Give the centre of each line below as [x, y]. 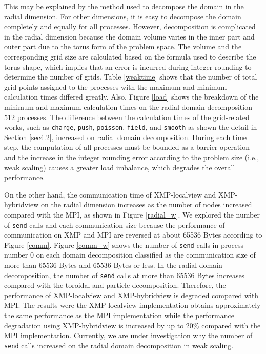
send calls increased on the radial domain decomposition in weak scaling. [119, 345]
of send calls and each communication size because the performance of [115, 224]
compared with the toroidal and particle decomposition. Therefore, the [115, 285]
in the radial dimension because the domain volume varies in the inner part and [129, 36]
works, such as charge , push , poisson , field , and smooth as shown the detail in [131, 127]
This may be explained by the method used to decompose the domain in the [124, 6]
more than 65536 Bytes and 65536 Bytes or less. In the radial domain [113, 265]
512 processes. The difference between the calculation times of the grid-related [127, 117]
